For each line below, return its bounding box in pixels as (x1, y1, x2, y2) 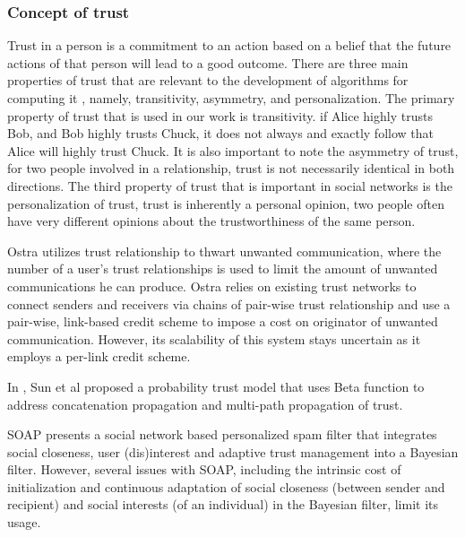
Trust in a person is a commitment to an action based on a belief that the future (7, 36, 452, 55)
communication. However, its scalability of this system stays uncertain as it (7, 329, 421, 348)
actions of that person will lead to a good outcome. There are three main (7, 53, 409, 72)
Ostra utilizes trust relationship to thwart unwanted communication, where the (7, 241, 442, 260)
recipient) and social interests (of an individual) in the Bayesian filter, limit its (7, 495, 438, 514)
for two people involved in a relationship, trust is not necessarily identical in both (7, 159, 455, 178)
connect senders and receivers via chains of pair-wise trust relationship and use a (7, 294, 451, 313)
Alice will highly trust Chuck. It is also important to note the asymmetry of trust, (7, 141, 459, 160)
